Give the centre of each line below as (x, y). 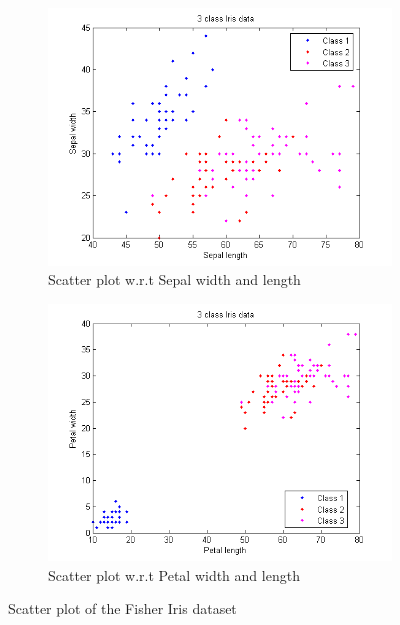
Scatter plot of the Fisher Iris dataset (122, 608)
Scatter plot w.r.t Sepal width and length (174, 279)
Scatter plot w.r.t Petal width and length (174, 574)
